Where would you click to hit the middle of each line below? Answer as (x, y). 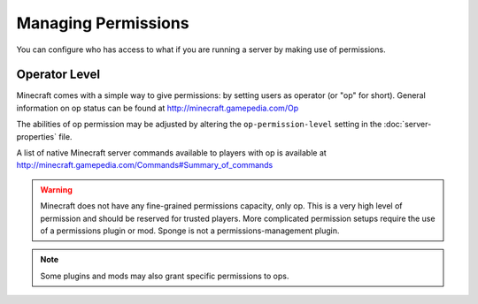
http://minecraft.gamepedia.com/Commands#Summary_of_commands (145, 165)
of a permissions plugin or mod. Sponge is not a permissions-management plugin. (190, 231)
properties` (37, 136)
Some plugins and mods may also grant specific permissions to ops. (165, 276)
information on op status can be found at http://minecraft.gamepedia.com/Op (158, 108)
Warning (56, 189)
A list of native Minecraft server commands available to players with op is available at (171, 153)
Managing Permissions (103, 23)
